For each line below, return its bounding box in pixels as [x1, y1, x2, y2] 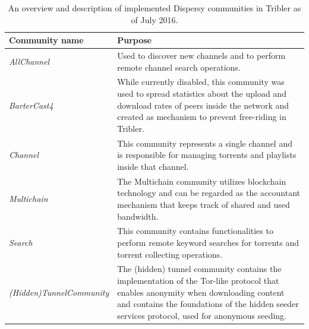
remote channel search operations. [117, 61, 241, 73]
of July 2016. [131, 13, 178, 26]
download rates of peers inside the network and [117, 99, 289, 111]
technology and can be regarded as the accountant [117, 186, 300, 199]
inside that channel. [117, 160, 189, 172]
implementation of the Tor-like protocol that [117, 274, 279, 286]
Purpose [117, 34, 152, 46]
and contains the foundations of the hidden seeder [117, 298, 299, 310]
